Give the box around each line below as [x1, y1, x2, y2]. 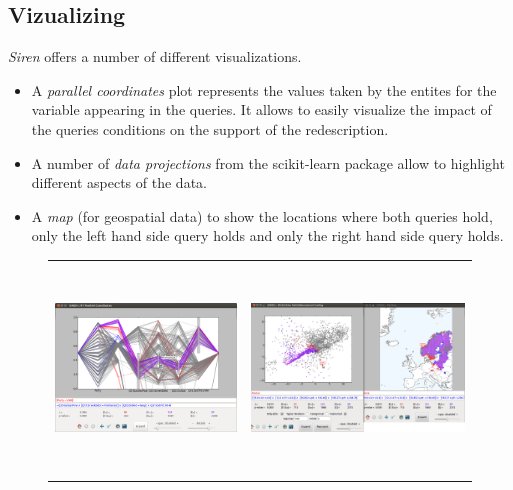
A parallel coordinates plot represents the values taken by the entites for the [31, 79, 497, 100]
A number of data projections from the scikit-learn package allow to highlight [31, 152, 505, 173]
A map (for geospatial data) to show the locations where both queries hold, [31, 205, 493, 226]
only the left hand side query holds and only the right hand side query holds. [31, 225, 504, 246]
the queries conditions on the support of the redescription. [31, 118, 389, 139]
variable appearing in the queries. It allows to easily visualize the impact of [31, 99, 492, 120]
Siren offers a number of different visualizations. [8, 46, 302, 67]
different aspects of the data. [31, 172, 207, 193]
